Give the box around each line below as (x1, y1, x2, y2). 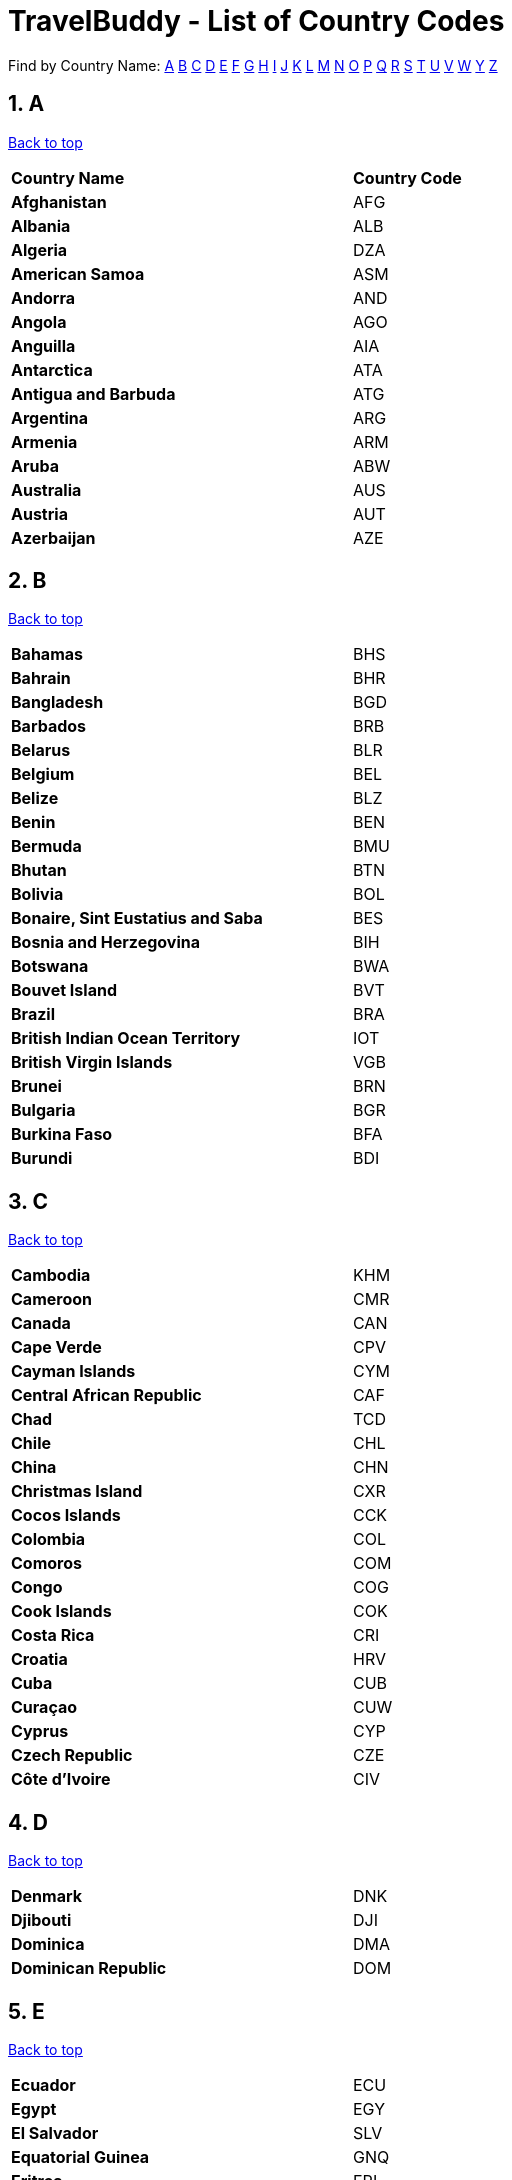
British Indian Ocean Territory (11, 1028, 241, 1049)
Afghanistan (11, 191, 107, 212)
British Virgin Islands (11, 1052, 173, 1073)
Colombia (11, 1529, 86, 1550)
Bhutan (11, 860, 67, 881)
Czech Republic (11, 1745, 133, 1766)
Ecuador (11, 2074, 76, 2095)
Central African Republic (11, 1385, 202, 1406)
